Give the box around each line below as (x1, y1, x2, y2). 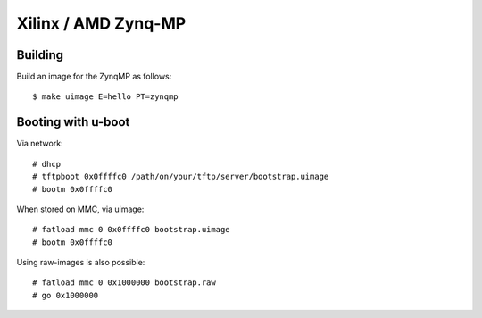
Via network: (16, 138, 63, 149)
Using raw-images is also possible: (16, 257, 145, 268)
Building (16, 47, 64, 63)
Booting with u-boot (16, 114, 130, 130)
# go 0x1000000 (32, 290, 99, 300)
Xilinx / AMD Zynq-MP (16, 13, 187, 33)
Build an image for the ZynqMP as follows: (16, 71, 172, 82)
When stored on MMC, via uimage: (16, 204, 145, 214)
